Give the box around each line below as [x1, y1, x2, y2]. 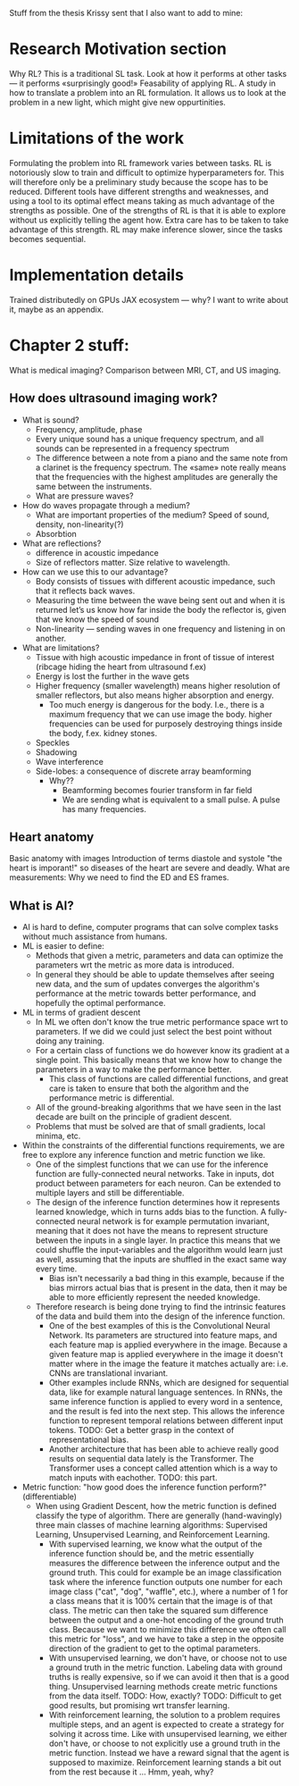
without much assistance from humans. [21, 931, 168, 942]
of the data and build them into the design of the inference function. [35, 1311, 286, 1321]
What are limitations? [21, 642, 100, 653]
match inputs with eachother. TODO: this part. [48, 1472, 218, 1483]
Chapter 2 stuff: [9, 335, 129, 356]
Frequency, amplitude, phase [35, 423, 143, 434]
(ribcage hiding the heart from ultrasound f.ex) [35, 661, 207, 672]
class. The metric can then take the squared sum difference [48, 1606, 269, 1616]
